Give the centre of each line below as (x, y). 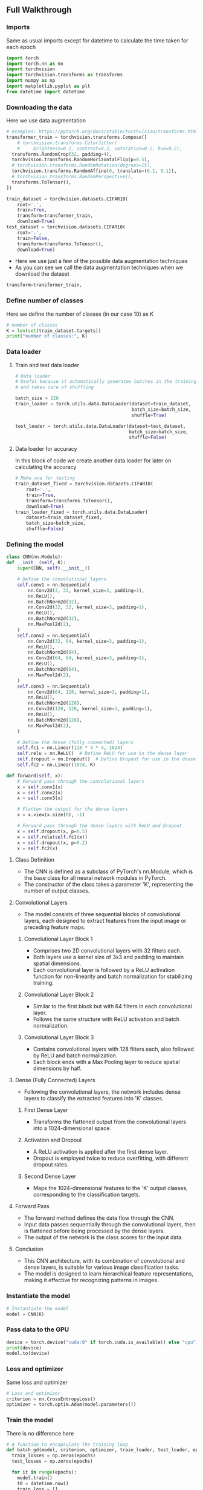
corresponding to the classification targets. (87, 1195)
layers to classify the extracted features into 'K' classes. (94, 1099)
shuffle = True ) (149, 415)
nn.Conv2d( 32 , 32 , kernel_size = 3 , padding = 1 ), (88, 607)
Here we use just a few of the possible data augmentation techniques (101, 261)
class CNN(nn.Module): (35, 557)
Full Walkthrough (39, 10)
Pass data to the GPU (38, 1329)
